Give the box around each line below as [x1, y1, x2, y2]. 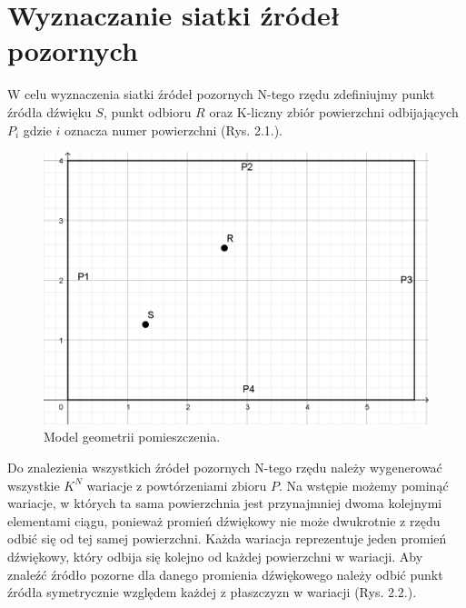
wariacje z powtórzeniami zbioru [86, 475, 267, 494]
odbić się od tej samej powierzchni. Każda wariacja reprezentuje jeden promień [7, 529, 447, 548]
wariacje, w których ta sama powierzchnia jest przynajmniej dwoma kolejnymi [7, 493, 442, 513]
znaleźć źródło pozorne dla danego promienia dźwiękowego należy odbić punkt [7, 564, 443, 583]
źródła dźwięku [7, 102, 92, 121]
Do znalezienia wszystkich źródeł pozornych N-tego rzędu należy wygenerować [7, 458, 442, 477]
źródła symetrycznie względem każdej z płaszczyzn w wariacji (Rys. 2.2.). [7, 583, 417, 602]
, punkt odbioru [103, 102, 192, 121]
